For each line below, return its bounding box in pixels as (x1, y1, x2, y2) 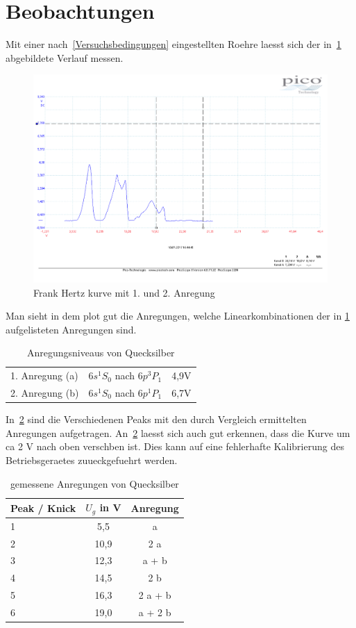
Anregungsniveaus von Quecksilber (26, 345, 175, 360)
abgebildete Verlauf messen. (6, 50, 124, 65)
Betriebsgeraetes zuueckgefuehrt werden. (6, 452, 178, 467)
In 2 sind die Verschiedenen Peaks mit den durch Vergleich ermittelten (6, 412, 307, 427)
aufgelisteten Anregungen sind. (6, 322, 137, 336)
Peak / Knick (10, 500, 76, 515)
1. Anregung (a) (10, 368, 78, 383)
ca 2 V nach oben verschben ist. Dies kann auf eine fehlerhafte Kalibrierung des (6, 439, 344, 454)
